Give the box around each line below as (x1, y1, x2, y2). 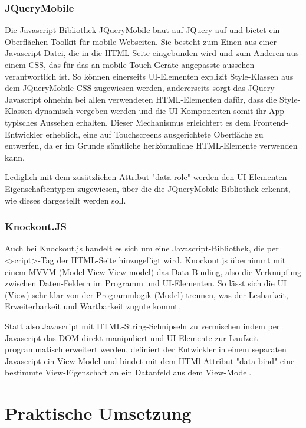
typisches (5, 116, 37, 128)
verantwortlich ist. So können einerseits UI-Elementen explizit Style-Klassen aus (5, 70, 294, 82)
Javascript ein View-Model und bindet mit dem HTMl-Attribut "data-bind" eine (5, 354, 295, 367)
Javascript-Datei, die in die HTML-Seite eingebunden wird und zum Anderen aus (5, 47, 299, 59)
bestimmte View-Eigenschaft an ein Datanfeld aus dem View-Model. (5, 366, 252, 378)
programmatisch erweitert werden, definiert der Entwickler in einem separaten (5, 343, 287, 355)
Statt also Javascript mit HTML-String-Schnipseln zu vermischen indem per (5, 319, 280, 332)
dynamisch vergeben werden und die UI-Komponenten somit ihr (35, 104, 266, 117)
